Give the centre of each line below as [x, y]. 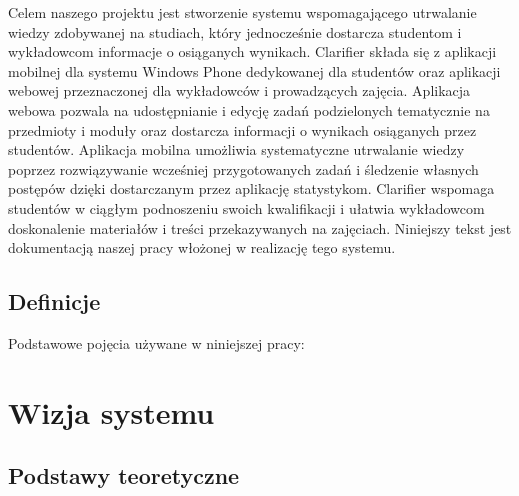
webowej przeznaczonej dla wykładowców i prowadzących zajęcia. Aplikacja [239, 90]
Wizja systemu [111, 411]
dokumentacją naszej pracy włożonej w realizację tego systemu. [202, 247]
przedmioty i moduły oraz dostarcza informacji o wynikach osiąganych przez [242, 129]
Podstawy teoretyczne [124, 475]
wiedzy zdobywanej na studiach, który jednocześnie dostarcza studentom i [235, 31]
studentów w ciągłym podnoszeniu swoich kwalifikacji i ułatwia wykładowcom [246, 207]
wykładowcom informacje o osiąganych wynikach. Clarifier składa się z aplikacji [252, 51]
